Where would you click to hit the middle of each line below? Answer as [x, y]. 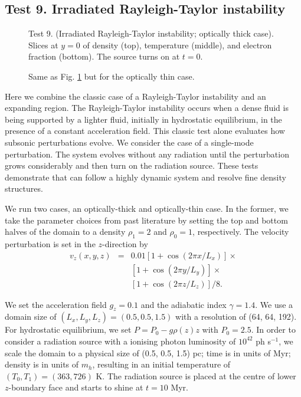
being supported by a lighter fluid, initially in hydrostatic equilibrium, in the [143, 119]
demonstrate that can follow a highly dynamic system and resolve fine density [145, 177]
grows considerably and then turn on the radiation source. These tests [132, 165]
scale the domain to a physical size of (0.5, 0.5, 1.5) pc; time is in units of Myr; [148, 352]
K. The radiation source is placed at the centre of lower [196, 375]
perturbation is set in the [50, 243]
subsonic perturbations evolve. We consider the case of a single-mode [129, 142]
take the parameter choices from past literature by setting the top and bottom [146, 220]
